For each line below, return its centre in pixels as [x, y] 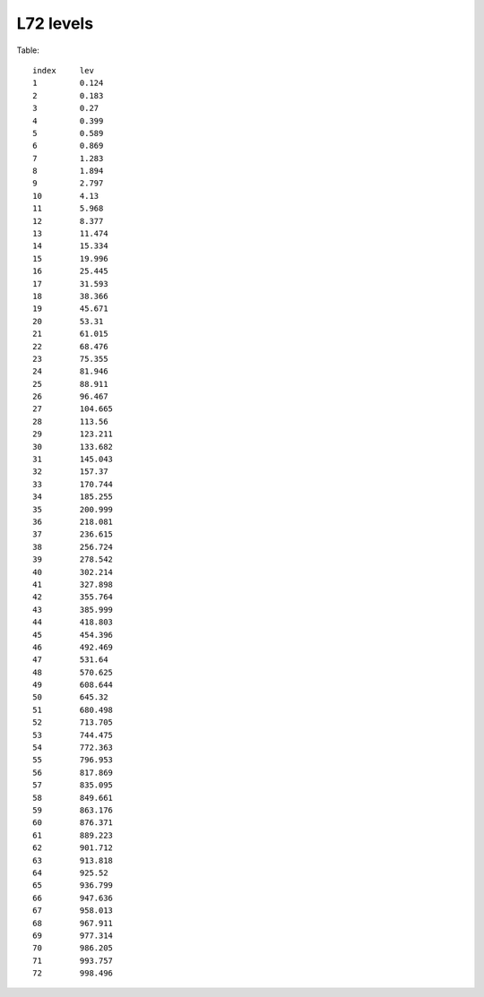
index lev [63, 70]
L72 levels [55, 23]
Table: [28, 50]
